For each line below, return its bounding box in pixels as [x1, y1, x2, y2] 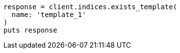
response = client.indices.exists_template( [3, 3, 178, 11]
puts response [3, 26, 57, 34]
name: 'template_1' [11, 11, 86, 18]
